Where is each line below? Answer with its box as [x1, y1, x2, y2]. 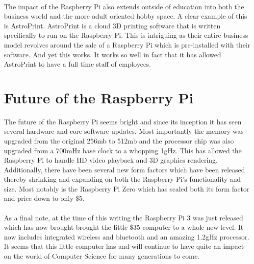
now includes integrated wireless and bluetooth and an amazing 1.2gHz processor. [4, 231, 250, 241]
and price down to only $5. [4, 193, 85, 203]
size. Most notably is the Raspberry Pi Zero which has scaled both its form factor [4, 183, 250, 193]
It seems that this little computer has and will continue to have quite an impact [4, 241, 244, 251]
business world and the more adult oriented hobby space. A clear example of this [4, 11, 247, 21]
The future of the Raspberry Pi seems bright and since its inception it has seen [4, 116, 242, 126]
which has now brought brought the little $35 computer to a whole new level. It [4, 222, 244, 232]
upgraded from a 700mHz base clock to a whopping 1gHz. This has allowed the [4, 145, 242, 155]
